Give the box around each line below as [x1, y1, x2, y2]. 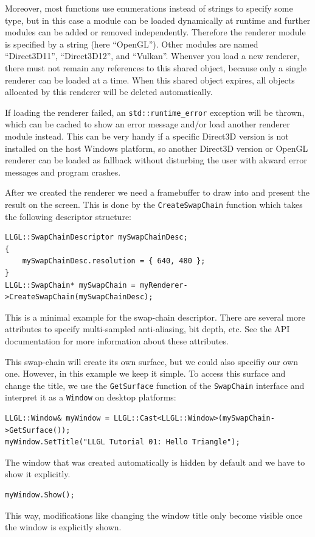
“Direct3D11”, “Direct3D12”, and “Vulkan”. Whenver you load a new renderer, [5, 49, 300, 62]
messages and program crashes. [5, 165, 121, 178]
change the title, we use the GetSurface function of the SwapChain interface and [5, 379, 305, 391]
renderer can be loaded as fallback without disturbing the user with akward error [5, 154, 307, 166]
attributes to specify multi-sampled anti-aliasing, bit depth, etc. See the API [5, 322, 290, 335]
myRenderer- [139, 280, 188, 290]
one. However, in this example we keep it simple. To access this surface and [5, 367, 286, 380]
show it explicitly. [5, 468, 71, 480]
